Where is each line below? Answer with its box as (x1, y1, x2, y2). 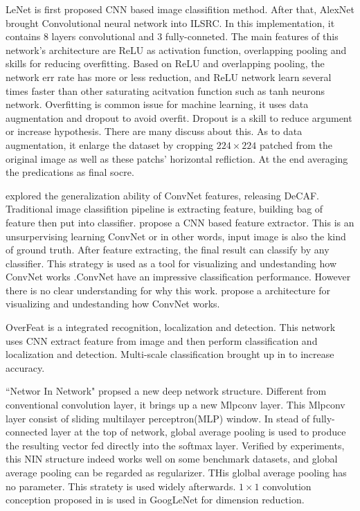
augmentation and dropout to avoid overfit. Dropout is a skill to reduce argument (6, 110, 352, 125)
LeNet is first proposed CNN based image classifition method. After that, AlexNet (6, 2, 354, 16)
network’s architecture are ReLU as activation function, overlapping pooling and (6, 42, 347, 57)
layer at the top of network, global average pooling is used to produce (51, 424, 346, 439)
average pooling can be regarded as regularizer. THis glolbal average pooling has (6, 465, 347, 479)
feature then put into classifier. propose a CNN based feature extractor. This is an (6, 215, 354, 229)
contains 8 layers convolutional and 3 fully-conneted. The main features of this (6, 29, 339, 44)
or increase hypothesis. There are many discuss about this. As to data (6, 124, 303, 138)
